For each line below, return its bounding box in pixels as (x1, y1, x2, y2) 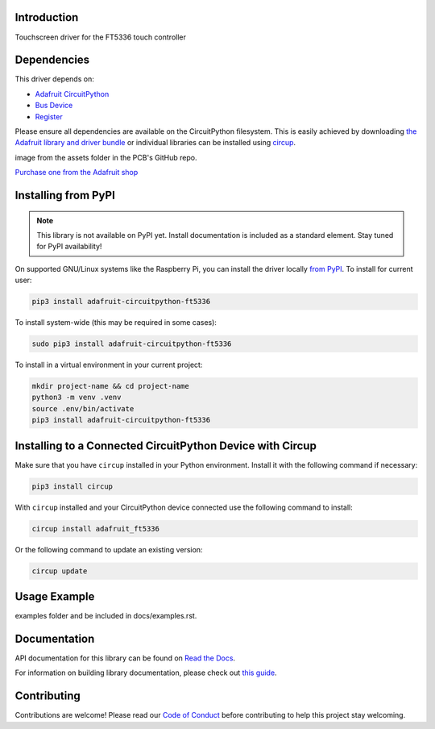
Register (35, 111, 64, 121)
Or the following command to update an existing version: (14, 544, 203, 554)
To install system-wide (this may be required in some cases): (14, 318, 217, 327)
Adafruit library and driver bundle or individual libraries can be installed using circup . (14, 138, 296, 148)
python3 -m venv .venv (31, 393, 122, 402)
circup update (31, 566, 88, 576)
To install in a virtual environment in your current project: (14, 360, 203, 370)
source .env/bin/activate (31, 404, 135, 413)
